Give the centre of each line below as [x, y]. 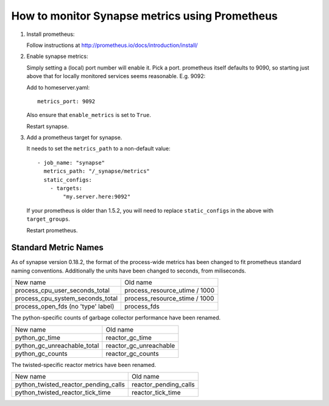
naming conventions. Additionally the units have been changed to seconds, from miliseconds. [129, 271]
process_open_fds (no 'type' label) [65, 307]
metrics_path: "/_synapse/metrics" [97, 171]
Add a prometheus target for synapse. [74, 138]
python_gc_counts [41, 354]
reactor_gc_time [129, 337]
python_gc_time [38, 337]
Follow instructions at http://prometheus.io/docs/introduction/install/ [112, 45]
